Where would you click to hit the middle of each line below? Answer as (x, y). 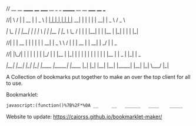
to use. (14, 83)
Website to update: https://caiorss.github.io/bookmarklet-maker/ (84, 117)
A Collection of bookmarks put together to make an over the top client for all (98, 77)
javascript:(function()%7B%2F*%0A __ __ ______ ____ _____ (94, 105)
